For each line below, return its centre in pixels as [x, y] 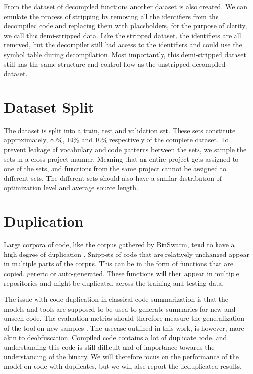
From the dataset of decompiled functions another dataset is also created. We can [126, 6]
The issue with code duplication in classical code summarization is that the [116, 299]
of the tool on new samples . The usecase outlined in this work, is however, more [124, 327]
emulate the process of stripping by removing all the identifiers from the [111, 16]
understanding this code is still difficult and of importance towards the [109, 347]
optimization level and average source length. [71, 187]
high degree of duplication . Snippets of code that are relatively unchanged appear [126, 254]
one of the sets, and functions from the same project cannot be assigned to [115, 168]
